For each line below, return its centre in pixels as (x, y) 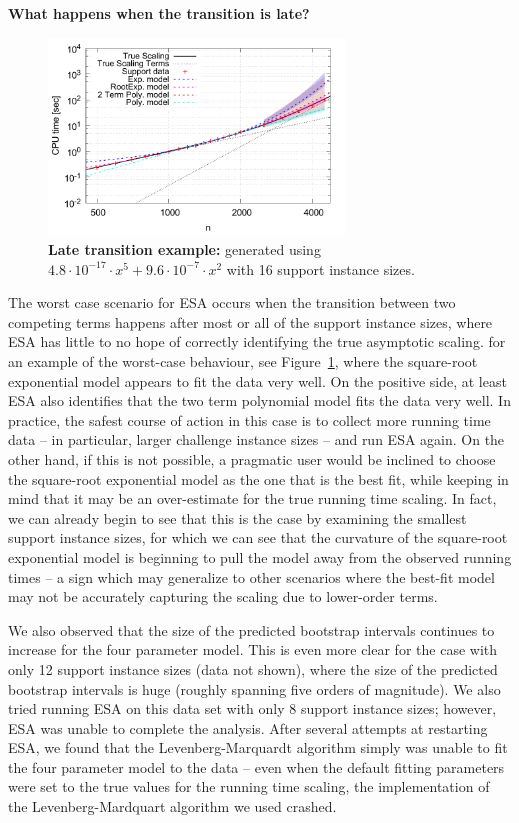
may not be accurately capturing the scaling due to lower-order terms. (223, 596)
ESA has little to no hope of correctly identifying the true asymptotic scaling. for (257, 341)
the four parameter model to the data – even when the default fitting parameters (256, 766)
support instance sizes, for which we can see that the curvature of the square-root (258, 537)
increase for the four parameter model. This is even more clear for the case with (253, 649)
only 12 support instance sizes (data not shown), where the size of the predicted (253, 668)
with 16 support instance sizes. (320, 268)
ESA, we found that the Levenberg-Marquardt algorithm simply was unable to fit (258, 747)
